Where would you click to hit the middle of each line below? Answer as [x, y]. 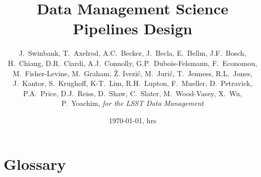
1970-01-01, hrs [133, 120]
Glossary [35, 164]
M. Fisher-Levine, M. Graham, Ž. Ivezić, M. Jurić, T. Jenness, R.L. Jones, [133, 73]
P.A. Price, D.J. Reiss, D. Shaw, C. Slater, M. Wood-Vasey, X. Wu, [133, 93]
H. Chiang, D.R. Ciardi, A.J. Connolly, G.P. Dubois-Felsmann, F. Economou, [133, 63]
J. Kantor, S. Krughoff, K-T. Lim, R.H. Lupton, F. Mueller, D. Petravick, [133, 83]
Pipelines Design [133, 28]
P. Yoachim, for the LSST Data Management [133, 103]
